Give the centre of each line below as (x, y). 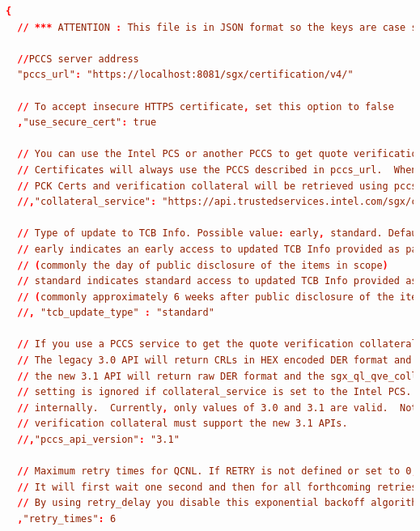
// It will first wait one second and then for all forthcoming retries (217, 487)
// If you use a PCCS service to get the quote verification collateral (217, 344)
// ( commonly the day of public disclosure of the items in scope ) (203, 265)
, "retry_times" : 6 (67, 519)
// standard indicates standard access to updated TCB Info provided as (217, 281)
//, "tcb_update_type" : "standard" (116, 313)
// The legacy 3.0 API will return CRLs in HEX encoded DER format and (214, 361)
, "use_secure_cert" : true (87, 123)
